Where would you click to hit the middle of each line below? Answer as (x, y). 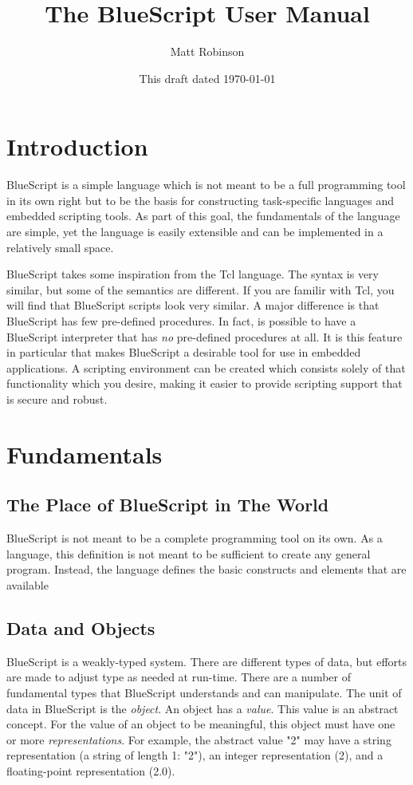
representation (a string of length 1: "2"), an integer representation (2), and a (195, 755)
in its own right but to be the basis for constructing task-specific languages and (200, 200)
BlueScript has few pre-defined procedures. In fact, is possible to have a (181, 321)
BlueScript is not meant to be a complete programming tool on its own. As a (195, 538)
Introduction (77, 146)
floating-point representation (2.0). (91, 770)
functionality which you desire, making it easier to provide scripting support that (205, 383)
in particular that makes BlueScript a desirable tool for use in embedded (184, 352)
